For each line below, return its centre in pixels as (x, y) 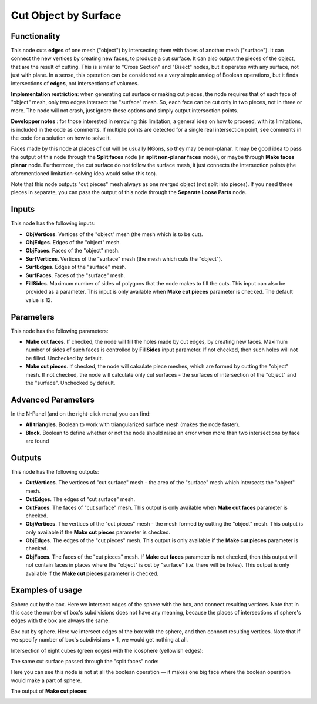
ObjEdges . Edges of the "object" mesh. (73, 242)
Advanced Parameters (53, 399)
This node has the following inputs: (53, 223)
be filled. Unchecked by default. (64, 358)
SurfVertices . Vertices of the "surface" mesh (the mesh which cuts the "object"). (124, 258)
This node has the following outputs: (55, 471)
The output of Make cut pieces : (49, 691)
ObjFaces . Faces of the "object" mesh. (72, 251)
